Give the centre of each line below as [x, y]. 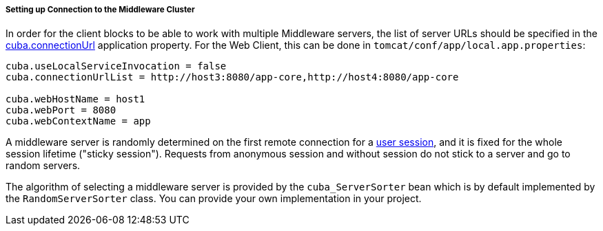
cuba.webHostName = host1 [75, 99]
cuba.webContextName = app [78, 121]
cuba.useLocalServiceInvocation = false [116, 66]
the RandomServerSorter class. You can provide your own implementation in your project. [214, 199]
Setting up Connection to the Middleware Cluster [100, 10]
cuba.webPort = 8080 [61, 110]
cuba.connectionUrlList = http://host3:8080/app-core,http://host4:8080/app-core [232, 77]
